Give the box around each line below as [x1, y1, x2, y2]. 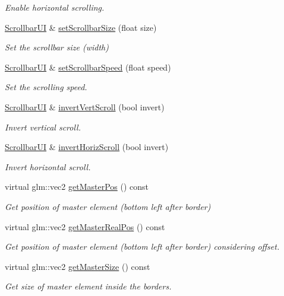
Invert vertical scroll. [5, 120, 81, 133]
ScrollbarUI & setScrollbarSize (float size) [5, 21, 157, 33]
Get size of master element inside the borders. [5, 280, 172, 292]
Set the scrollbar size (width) [5, 41, 109, 53]
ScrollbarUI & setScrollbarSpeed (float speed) [5, 61, 171, 73]
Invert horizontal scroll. [5, 160, 91, 173]
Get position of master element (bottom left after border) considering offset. [5, 240, 280, 253]
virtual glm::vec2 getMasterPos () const [5, 180, 149, 193]
